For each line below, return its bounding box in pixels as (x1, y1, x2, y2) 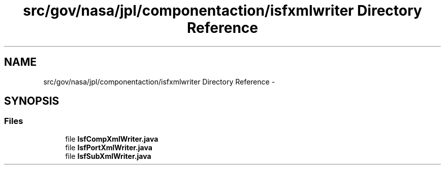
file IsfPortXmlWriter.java (65, 143, 152, 152)
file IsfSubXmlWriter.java (65, 151, 151, 160)
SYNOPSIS (4, 95, 59, 108)
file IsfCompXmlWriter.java (65, 134, 158, 143)
